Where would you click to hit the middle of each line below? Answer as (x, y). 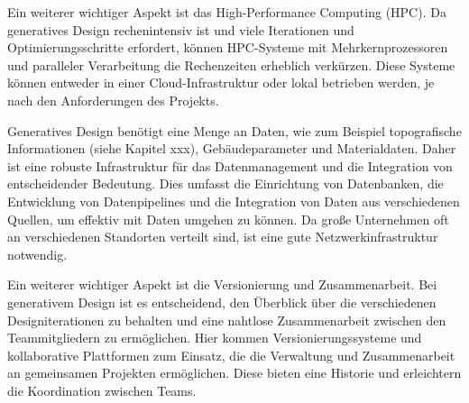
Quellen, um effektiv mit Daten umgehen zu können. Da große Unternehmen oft (228, 219)
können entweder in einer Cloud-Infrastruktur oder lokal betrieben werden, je (221, 82)
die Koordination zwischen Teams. (102, 390)
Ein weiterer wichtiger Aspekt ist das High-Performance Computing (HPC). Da (227, 12)
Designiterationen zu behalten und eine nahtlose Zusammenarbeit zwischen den (227, 320)
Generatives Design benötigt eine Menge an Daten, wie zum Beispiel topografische (234, 130)
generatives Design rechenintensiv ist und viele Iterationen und (181, 29)
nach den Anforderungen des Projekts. (113, 100)
